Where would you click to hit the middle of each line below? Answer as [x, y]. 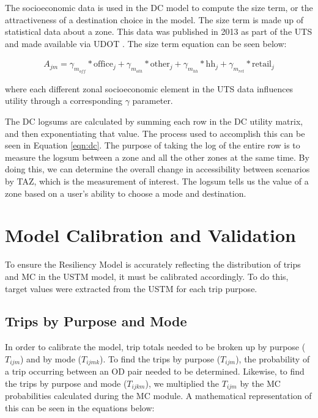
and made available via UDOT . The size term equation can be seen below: [146, 43]
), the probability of [273, 358]
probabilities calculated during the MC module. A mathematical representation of [158, 396]
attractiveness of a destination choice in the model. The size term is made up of [154, 19]
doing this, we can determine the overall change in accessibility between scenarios [157, 169]
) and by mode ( [51, 358]
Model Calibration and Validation [150, 235]
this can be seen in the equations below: [80, 407]
